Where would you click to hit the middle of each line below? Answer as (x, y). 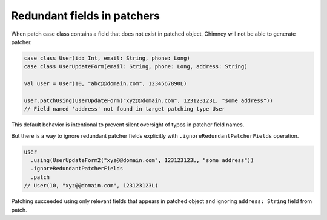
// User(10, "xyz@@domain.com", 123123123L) (91, 186)
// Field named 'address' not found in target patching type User (124, 109)
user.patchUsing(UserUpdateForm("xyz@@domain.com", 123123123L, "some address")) (149, 100)
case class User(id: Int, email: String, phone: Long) (107, 58)
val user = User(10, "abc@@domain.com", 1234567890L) (105, 84)
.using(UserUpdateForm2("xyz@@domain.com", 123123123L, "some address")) (142, 160)
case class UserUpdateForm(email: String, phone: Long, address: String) (136, 67)
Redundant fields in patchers (86, 16)
